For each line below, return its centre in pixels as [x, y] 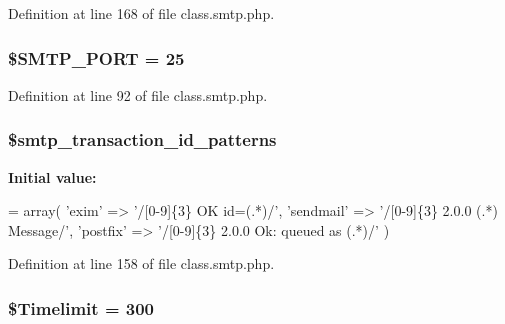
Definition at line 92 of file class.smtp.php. [138, 94]
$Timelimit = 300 [81, 307]
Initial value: [52, 176]
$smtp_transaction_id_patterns [142, 139]
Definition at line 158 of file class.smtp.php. [141, 263]
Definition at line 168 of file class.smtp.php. [141, 13]
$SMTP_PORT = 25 [96, 57]
